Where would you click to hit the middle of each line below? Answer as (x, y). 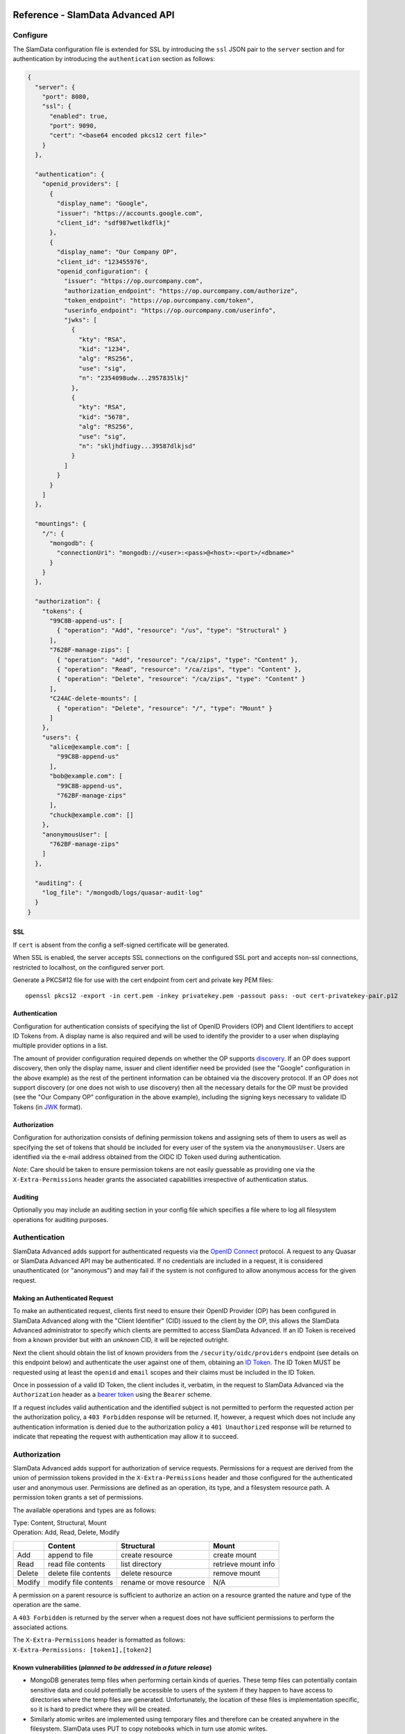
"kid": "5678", (104, 417)
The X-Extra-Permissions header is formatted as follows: (99, 1640)
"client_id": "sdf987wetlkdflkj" (113, 223)
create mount (234, 1555)
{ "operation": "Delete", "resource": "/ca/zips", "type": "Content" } (181, 679)
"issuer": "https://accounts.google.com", (130, 213)
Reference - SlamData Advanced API (94, 15)
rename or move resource (163, 1582)
